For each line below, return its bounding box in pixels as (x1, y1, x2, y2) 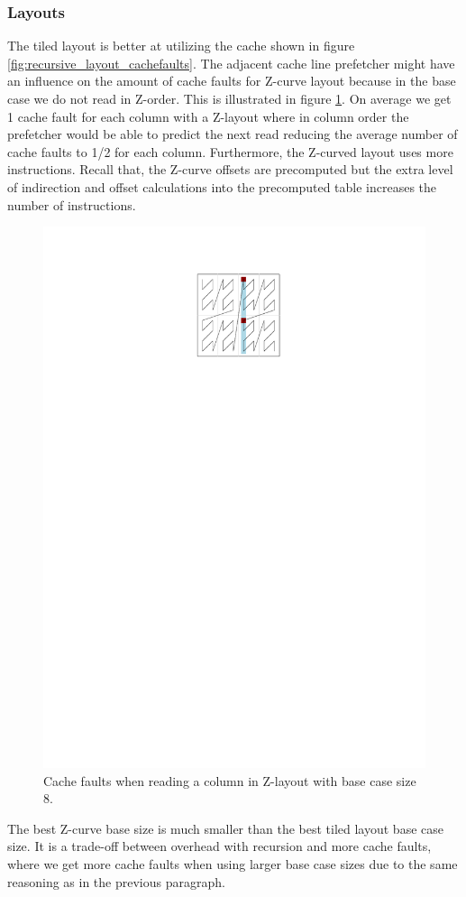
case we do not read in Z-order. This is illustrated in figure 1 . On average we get (7, 89, 452, 107)
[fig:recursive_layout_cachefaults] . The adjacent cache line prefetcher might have (7, 53, 455, 72)
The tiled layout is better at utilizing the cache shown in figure (7, 36, 355, 55)
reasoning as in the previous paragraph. (7, 872, 225, 891)
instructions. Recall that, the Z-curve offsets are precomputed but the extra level (7, 160, 453, 179)
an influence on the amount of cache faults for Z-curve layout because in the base (7, 71, 456, 90)
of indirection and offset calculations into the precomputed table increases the (7, 177, 437, 196)
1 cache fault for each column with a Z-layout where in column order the (7, 106, 409, 125)
